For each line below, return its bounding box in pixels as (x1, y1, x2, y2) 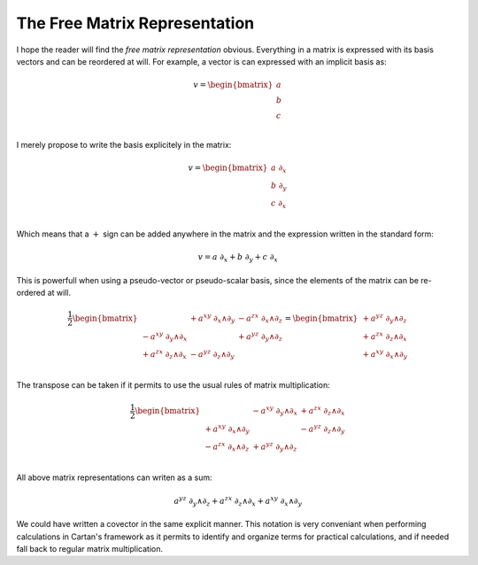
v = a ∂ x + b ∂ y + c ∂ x (197, 252, 279, 265)
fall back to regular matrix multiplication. (16, 543, 164, 553)
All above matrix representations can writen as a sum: (16, 472, 212, 483)
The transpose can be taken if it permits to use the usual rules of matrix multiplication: (16, 380, 331, 391)
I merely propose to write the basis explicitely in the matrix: (16, 139, 232, 150)
